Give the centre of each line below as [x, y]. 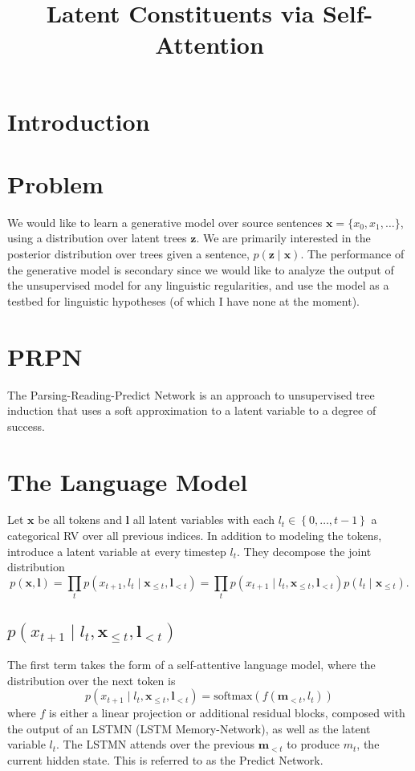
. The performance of [352, 254]
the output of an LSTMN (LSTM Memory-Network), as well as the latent [189, 728]
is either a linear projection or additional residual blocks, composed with [227, 713]
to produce [313, 744]
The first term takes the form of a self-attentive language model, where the [191, 664]
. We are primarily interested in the [283, 238]
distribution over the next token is [92, 680]
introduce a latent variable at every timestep [117, 551]
